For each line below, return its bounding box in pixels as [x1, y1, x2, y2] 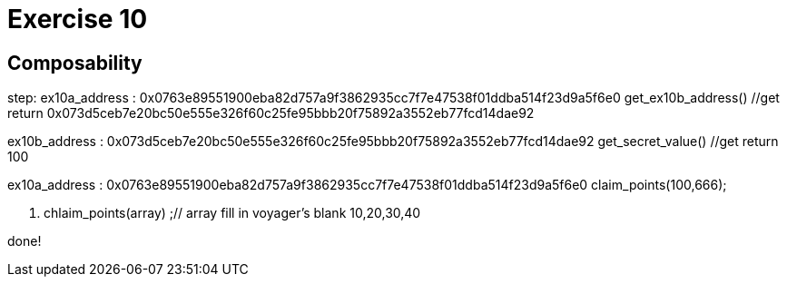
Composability [7, 51, 143, 74]
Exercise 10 [7, 4, 148, 34]
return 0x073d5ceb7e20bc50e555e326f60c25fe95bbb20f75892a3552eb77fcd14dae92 [7, 105, 535, 122]
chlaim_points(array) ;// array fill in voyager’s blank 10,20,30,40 [44, 205, 421, 221]
